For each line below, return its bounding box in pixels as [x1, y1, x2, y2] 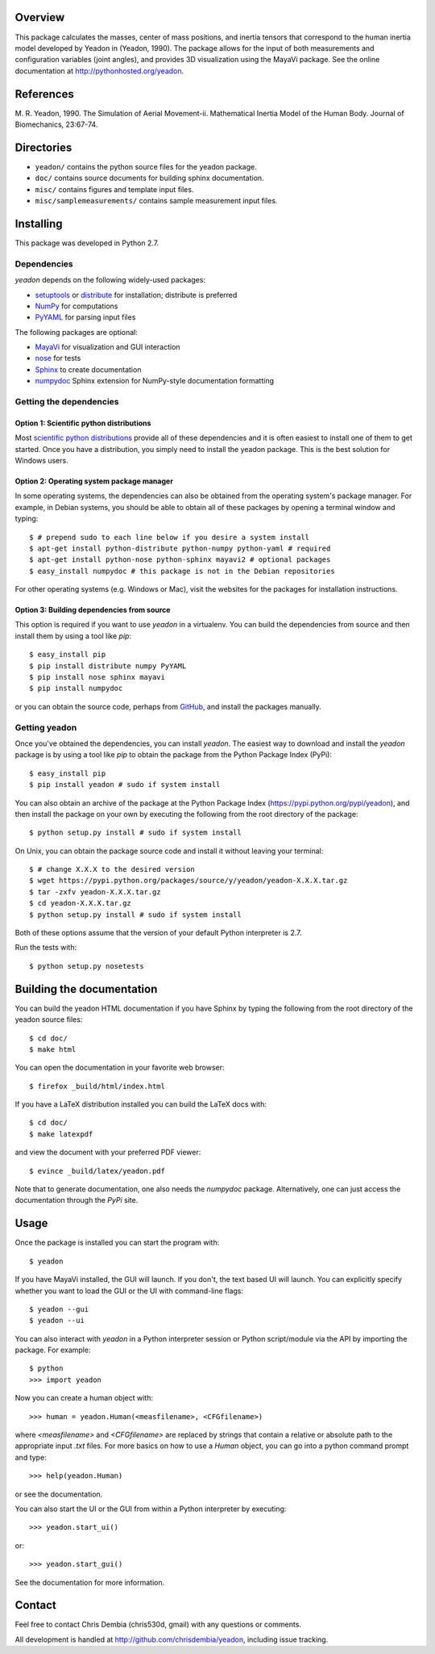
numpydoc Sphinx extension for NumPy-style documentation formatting [35, 376, 274, 386]
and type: [14, 1452, 48, 1462]
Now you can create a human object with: [14, 1393, 153, 1403]
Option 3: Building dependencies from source [14, 605, 171, 615]
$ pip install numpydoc [29, 684, 123, 693]
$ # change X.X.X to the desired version [29, 865, 195, 874]
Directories [14, 140, 72, 154]
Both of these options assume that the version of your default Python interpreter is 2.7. [14, 928, 302, 938]
